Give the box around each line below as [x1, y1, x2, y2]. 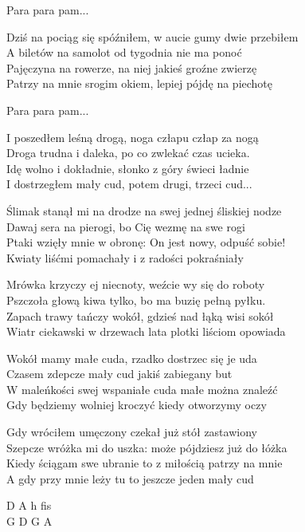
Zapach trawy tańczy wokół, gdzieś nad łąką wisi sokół [6, 307, 274, 324]
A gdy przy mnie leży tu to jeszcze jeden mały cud [6, 470, 254, 487]
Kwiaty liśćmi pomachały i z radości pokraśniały [6, 249, 244, 266]
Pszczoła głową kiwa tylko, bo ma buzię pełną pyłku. [6, 291, 266, 308]
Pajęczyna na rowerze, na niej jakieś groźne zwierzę [6, 59, 257, 76]
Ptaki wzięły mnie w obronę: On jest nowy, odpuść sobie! [6, 234, 286, 250]
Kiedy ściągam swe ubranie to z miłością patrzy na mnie [6, 455, 283, 471]
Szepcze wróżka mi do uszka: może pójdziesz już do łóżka [6, 439, 287, 455]
